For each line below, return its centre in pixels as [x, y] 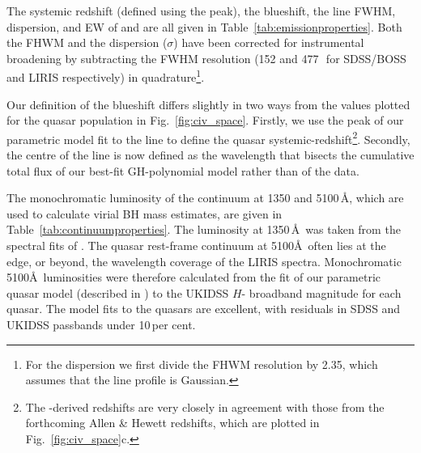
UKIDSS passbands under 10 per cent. [101, 324]
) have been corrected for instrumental [269, 42]
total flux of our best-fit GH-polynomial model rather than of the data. [183, 170]
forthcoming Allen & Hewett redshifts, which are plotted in [172, 423]
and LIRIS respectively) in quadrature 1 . [106, 76]
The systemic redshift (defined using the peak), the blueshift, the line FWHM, [201, 11]
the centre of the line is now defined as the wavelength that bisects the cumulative [210, 155]
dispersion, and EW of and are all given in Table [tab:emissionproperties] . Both [204, 26]
